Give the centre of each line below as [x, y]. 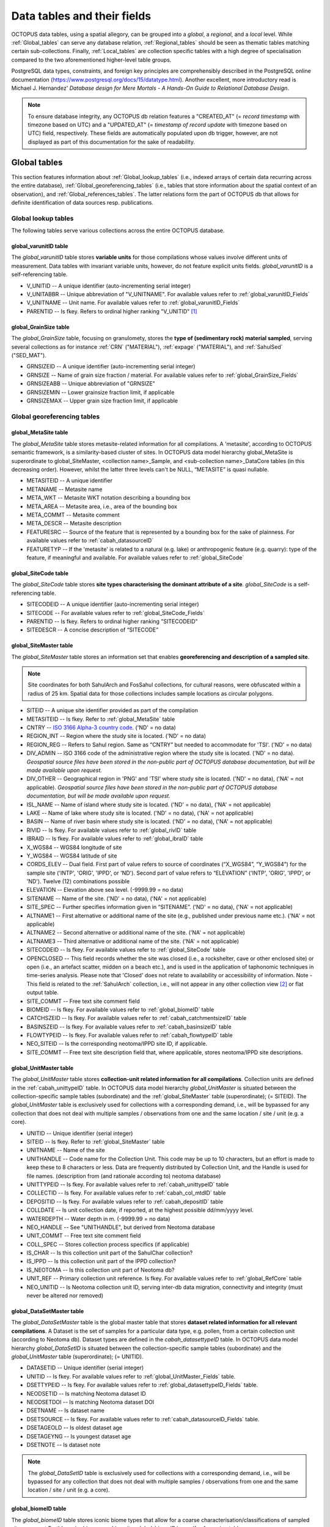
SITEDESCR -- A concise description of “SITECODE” [93, 630]
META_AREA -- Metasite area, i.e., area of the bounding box [102, 506]
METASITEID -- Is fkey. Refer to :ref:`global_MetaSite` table [101, 719]
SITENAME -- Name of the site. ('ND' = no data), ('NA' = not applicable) [117, 898]
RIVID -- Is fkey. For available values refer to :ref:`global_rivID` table [112, 830]
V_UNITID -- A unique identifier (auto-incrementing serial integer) [109, 286]
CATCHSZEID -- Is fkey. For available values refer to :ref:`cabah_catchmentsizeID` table [137, 1018]
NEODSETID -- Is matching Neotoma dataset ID [86, 1393]
